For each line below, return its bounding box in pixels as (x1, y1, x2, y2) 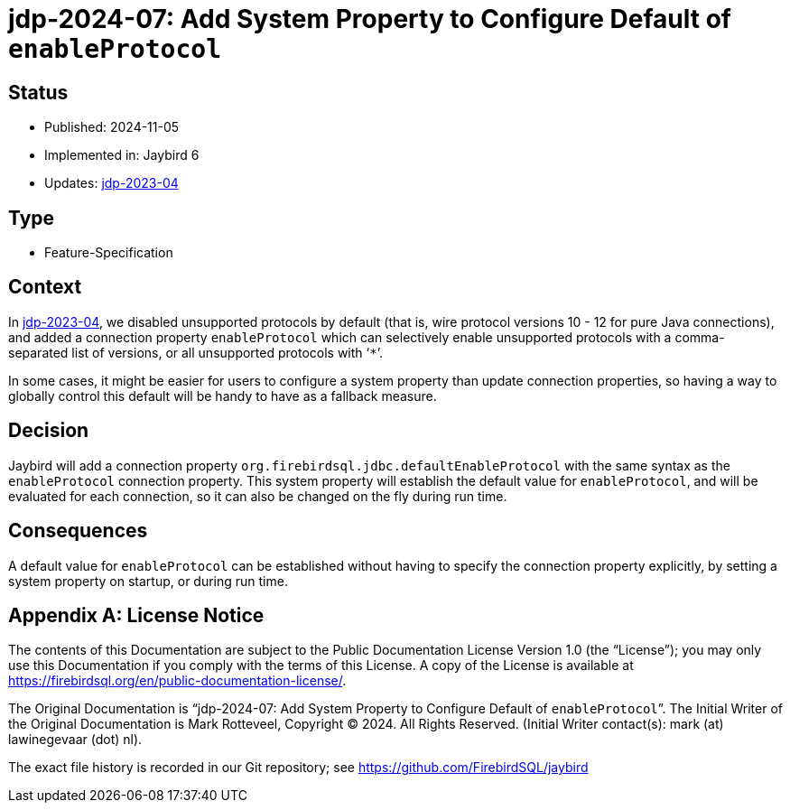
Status (8, 80, 69, 104)
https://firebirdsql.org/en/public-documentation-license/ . (8, 673, 347, 689)
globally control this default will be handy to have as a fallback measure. (8, 387, 437, 404)
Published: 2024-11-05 (44, 119, 180, 135)
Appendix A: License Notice (8, 603, 265, 627)
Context (8, 275, 82, 299)
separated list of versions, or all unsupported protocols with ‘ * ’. (8, 344, 383, 360)
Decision (8, 419, 89, 442)
